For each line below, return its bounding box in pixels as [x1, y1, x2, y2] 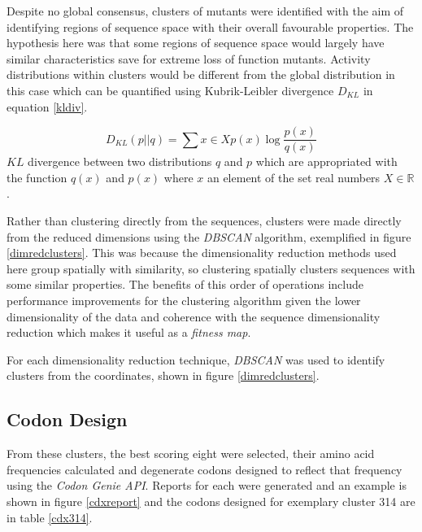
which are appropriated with [255, 153, 398, 170]
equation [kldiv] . [7, 98, 88, 115]
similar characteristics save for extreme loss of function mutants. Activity [7, 50, 371, 67]
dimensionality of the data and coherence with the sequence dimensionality [7, 307, 381, 325]
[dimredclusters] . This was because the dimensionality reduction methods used [7, 244, 397, 261]
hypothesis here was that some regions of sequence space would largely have [7, 34, 385, 51]
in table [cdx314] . [7, 508, 93, 525]
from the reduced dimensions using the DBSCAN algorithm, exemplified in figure [7, 228, 411, 245]
